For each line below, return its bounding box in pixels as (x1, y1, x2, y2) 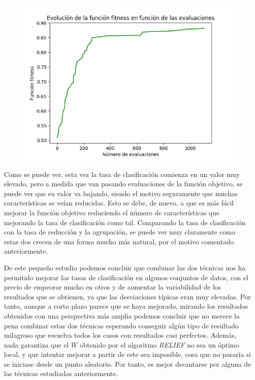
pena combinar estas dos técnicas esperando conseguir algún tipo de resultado (4, 320, 239, 330)
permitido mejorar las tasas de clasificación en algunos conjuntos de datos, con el (4, 272, 249, 282)
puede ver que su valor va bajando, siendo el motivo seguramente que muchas (4, 188, 238, 198)
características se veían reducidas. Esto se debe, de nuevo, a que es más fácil (4, 198, 234, 208)
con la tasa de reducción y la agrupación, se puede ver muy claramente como (4, 227, 236, 237)
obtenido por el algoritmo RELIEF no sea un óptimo (80, 339, 239, 350)
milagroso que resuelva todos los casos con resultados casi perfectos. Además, (4, 330, 236, 340)
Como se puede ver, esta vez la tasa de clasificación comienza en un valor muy (4, 169, 240, 179)
